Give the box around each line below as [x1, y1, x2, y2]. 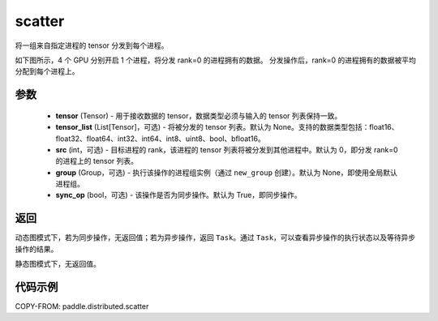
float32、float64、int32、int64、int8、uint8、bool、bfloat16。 [55, 134, 265, 143]
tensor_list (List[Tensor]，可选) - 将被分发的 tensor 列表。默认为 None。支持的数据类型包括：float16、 [55, 122, 399, 132]
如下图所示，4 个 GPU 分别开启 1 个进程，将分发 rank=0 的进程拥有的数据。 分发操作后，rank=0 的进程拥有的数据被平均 [15, 55, 417, 65]
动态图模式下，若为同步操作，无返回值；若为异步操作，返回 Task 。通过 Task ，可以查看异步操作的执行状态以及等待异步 [15, 233, 416, 242]
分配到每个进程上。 [15, 66, 79, 76]
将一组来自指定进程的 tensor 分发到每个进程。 [15, 41, 169, 50]
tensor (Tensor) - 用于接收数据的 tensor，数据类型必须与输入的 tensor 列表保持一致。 [55, 110, 342, 121]
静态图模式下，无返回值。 [15, 259, 101, 269]
